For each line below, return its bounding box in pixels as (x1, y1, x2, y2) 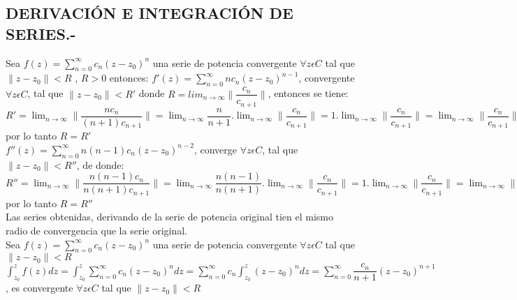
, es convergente (6, 280, 73, 295)
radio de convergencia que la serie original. (6, 223, 188, 237)
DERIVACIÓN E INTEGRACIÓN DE (6, 2, 293, 24)
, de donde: (76, 157, 124, 172)
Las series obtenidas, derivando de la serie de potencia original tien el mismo (6, 209, 333, 224)
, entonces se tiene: (268, 86, 349, 100)
